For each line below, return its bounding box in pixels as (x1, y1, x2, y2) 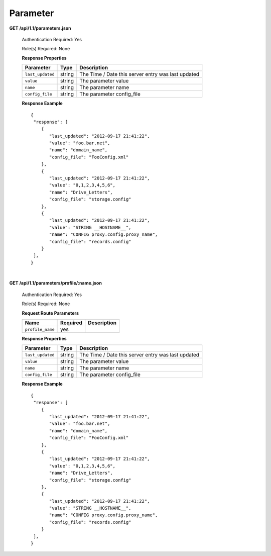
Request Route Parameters (22, 310, 79, 316)
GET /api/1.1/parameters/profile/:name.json (9, 280, 102, 286)
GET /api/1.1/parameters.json (9, 25, 71, 31)
